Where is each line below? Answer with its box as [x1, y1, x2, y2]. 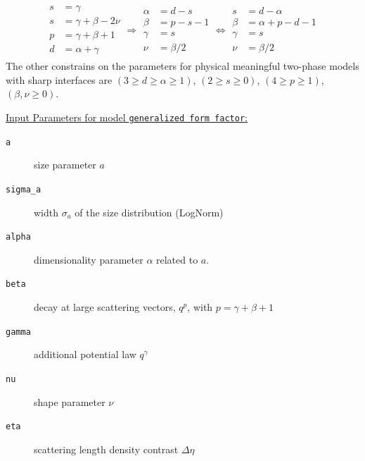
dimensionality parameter [34, 252, 143, 266]
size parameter [34, 157, 96, 172]
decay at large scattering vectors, [34, 300, 176, 314]
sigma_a [6, 184, 41, 195]
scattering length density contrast [34, 441, 179, 456]
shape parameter [34, 394, 105, 409]
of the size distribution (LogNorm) [75, 204, 224, 219]
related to [156, 252, 198, 266]
